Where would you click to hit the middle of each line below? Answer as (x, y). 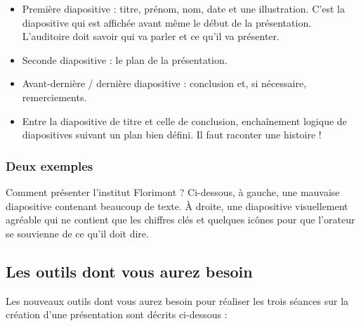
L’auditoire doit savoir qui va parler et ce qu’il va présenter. (151, 36)
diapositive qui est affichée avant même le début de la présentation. (167, 22)
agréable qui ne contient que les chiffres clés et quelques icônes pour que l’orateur (180, 220)
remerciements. (54, 97)
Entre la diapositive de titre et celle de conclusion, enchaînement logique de (184, 120)
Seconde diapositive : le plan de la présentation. (125, 59)
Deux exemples (50, 165)
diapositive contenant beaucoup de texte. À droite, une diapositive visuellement (177, 206)
